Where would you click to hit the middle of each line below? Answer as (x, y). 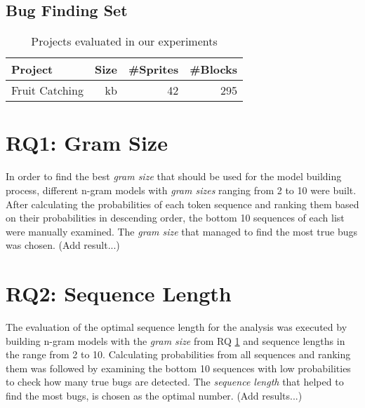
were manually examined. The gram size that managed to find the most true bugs (182, 231)
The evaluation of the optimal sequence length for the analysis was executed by (177, 327)
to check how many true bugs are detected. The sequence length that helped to (175, 382)
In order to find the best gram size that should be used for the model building (174, 176)
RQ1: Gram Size (87, 143)
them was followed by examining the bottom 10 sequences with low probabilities (178, 368)
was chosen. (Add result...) (63, 245)
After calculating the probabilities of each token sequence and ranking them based (182, 204)
